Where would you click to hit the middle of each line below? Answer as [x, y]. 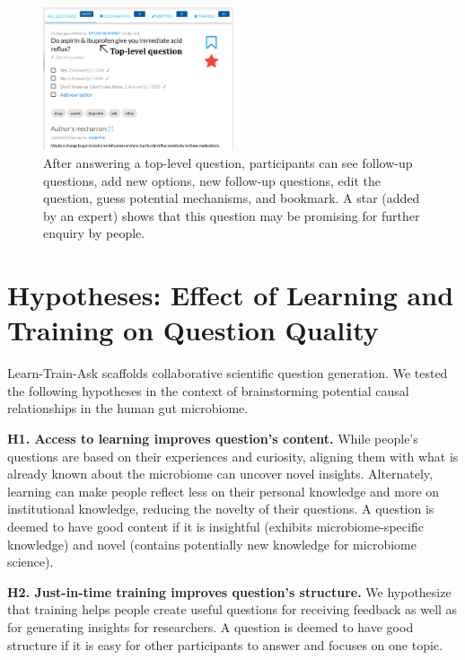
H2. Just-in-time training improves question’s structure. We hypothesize [229, 591]
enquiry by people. [94, 233]
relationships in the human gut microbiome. [128, 408]
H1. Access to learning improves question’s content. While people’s [213, 438]
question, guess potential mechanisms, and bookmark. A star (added [232, 198]
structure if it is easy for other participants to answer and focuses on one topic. [225, 644]
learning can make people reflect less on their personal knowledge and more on [224, 491]
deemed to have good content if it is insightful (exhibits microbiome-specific [215, 526]
